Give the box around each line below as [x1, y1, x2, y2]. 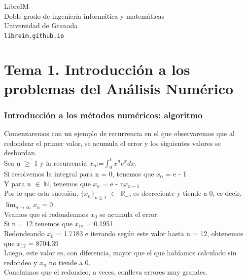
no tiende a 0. [49, 257, 91, 267]
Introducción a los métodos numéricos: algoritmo [4, 108, 203, 121]
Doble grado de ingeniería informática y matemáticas [4, 10, 165, 21]
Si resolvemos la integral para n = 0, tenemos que [4, 169, 154, 179]
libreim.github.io [4, 32, 64, 39]
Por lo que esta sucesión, [4, 188, 78, 198]
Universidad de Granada [4, 20, 78, 31]
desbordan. [4, 147, 37, 158]
